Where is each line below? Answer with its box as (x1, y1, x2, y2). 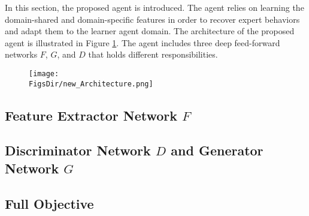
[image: (29, 69, 59, 78)
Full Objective (5, 194, 94, 212)
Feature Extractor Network (5, 106, 177, 124)
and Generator (171, 141, 263, 160)
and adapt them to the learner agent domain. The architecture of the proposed (5, 25, 295, 37)
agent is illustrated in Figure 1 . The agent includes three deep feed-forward (5, 36, 280, 49)
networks (5, 48, 38, 61)
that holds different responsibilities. (88, 48, 218, 61)
